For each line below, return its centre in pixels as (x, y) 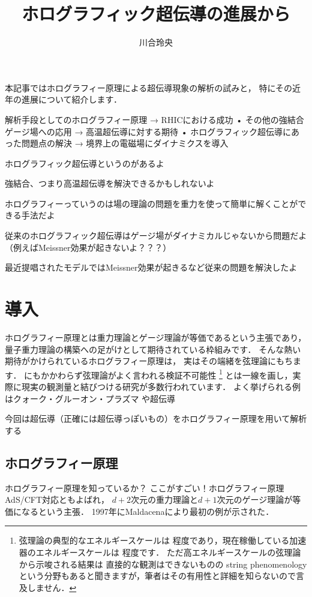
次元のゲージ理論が (255, 499)
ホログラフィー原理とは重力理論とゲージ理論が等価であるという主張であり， (156, 337)
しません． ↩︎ (52, 587)
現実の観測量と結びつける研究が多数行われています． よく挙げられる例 (161, 386)
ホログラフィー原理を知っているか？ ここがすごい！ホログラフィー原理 (145, 487)
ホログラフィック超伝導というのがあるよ (85, 163)
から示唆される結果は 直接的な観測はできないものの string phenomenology (163, 564)
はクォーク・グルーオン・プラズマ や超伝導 (90, 398)
